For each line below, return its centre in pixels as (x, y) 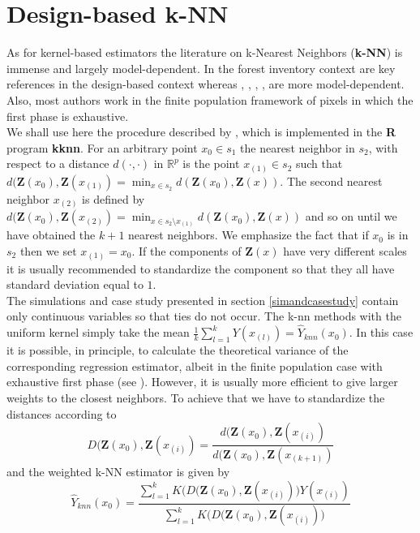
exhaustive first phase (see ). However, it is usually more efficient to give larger (202, 382)
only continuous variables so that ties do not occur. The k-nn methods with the (204, 316)
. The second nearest (331, 181)
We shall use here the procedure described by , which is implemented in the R (201, 132)
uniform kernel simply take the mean (98, 332)
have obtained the (51, 235)
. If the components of (186, 251)
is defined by (114, 198)
